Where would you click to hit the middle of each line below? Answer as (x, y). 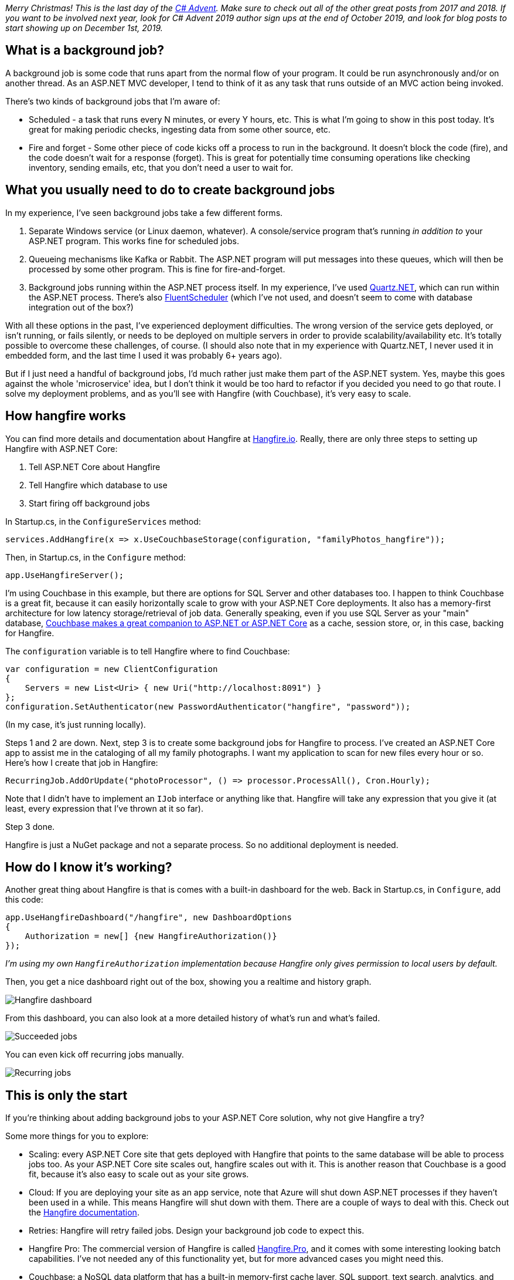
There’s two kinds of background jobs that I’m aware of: (113, 101)
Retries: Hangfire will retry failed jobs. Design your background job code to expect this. (197, 1231)
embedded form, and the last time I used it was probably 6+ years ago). (144, 355)
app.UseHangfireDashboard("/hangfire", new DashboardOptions (149, 918)
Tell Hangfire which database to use (98, 485)
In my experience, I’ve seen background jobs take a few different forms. (144, 212)
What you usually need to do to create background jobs (170, 190)
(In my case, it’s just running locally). (76, 724)
